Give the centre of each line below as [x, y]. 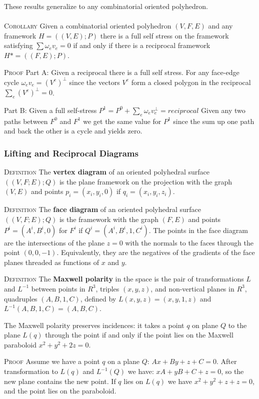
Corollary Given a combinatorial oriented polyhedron [88, 26]
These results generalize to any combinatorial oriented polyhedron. [106, 6]
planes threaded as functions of [52, 262]
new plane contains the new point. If [60, 381]
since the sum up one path [214, 121]
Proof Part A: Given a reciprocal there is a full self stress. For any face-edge [122, 72]
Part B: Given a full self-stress [50, 110]
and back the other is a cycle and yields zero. [73, 131]
